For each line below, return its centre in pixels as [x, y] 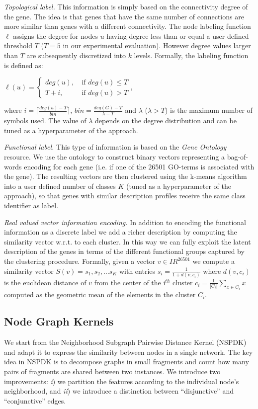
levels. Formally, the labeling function [191, 55]
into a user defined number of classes [60, 186]
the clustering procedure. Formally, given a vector [80, 261]
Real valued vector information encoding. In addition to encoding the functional [125, 222]
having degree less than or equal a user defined [178, 36]
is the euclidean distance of [45, 282]
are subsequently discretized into [76, 55]
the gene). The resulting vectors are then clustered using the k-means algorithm [126, 176]
